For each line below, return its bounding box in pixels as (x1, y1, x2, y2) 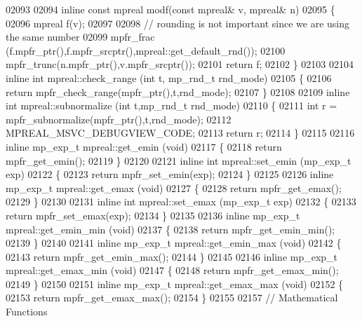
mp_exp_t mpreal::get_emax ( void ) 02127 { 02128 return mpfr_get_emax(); (6, 180, 342, 195)
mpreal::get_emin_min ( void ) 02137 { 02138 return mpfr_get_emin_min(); (6, 221, 335, 236)
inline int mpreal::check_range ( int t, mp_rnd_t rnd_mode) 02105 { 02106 (6, 70, 332, 85)
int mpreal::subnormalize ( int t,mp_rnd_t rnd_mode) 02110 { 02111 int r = (6, 98, 337, 113)
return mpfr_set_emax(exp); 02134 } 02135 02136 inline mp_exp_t (6, 207, 300, 222)
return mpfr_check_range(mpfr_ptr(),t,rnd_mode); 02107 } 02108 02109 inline (6, 84, 350, 99)
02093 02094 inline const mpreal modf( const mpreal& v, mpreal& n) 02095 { (6, 2, 335, 16)
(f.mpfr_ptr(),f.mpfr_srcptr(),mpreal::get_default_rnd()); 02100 (6, 43, 286, 57)
